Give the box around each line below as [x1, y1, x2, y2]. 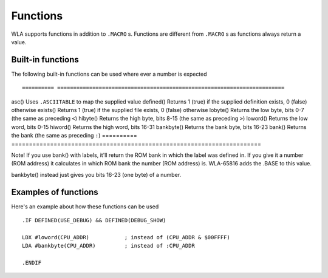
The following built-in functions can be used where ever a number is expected [11, 70, 207, 78]
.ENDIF [22, 259, 42, 266]
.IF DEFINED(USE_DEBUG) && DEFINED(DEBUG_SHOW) [22, 217, 166, 224]
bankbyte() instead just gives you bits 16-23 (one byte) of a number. [11, 171, 182, 178]
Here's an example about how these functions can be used [11, 203, 159, 210]
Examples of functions [11, 187, 98, 197]
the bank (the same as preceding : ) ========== [11, 132, 138, 139]
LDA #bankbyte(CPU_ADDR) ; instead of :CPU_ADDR [22, 242, 196, 250]
